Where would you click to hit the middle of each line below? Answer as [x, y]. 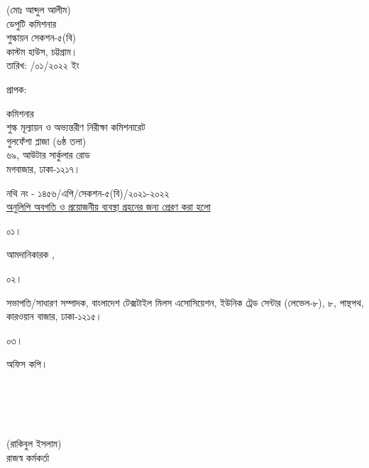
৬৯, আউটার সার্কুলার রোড [48, 155]
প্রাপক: [17, 89]
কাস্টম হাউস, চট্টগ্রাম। [42, 51]
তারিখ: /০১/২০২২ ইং [43, 65]
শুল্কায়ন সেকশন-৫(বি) [41, 37]
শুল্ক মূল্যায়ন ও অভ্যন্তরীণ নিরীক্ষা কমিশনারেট [76, 127]
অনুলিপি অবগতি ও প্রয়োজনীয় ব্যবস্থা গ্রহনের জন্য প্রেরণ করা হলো [109, 207]
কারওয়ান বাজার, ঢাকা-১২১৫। [55, 316]
